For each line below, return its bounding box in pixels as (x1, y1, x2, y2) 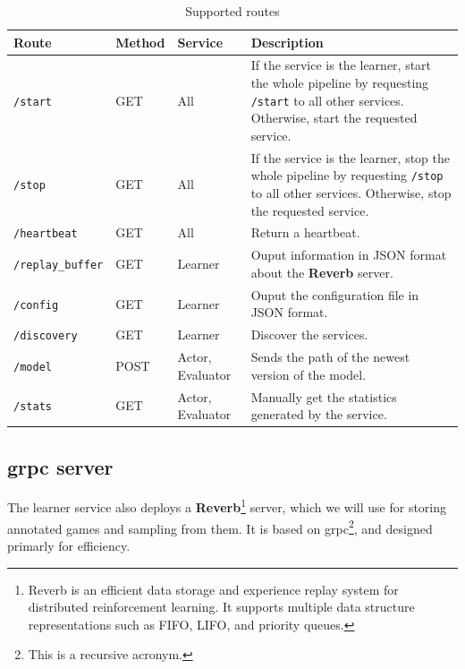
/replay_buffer (13, 259, 104, 272)
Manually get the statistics (250, 387, 397, 406)
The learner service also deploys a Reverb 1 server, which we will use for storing (7, 495, 447, 517)
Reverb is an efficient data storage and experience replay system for (28, 579, 399, 598)
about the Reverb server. (250, 262, 393, 281)
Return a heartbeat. (250, 223, 360, 242)
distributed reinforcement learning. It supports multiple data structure (28, 597, 415, 616)
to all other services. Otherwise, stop (250, 183, 452, 202)
